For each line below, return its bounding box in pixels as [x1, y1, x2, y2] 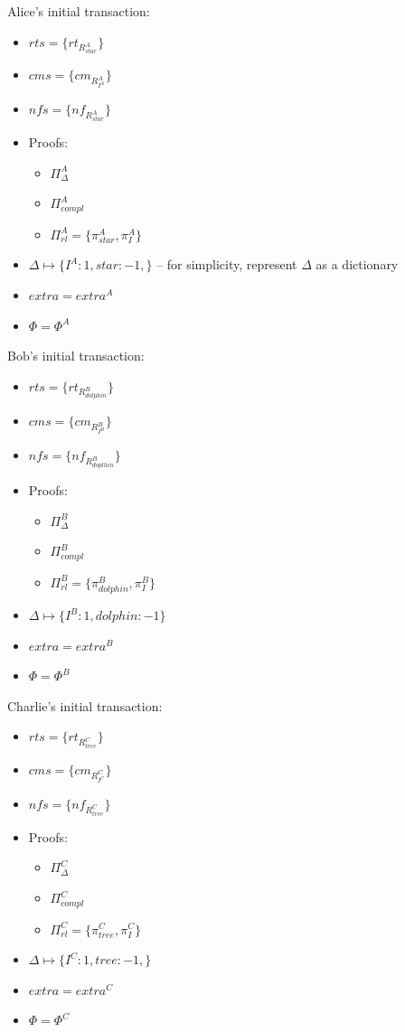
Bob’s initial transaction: [7, 346, 145, 365]
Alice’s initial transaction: [7, 2, 150, 20]
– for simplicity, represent [156, 255, 297, 274]
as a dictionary [316, 255, 399, 274]
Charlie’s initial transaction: [7, 696, 163, 715]
